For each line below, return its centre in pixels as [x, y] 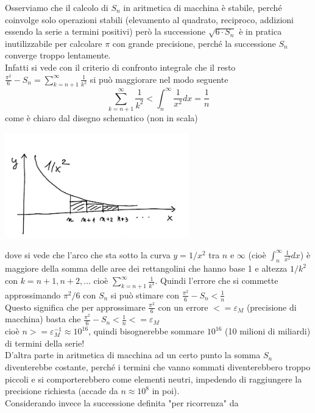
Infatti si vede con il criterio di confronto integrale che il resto [120, 67]
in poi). [166, 391]
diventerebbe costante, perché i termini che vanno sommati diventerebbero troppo [158, 367]
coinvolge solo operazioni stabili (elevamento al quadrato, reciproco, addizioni [149, 19]
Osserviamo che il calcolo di [57, 7]
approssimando [33, 295]
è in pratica [260, 31]
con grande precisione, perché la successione [194, 43]
